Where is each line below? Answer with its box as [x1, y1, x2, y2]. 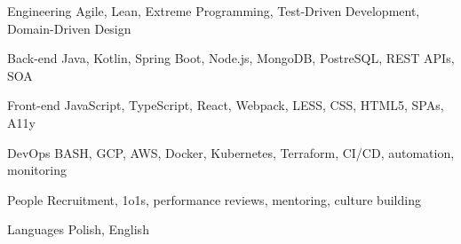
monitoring [7, 161, 67, 179]
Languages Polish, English [7, 220, 149, 239]
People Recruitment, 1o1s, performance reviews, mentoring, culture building [7, 190, 421, 209]
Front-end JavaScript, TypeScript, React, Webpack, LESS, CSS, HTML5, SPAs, [7, 96, 444, 114]
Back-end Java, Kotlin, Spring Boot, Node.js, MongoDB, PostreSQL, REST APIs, [7, 49, 455, 67]
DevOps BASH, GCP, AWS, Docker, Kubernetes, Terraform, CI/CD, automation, [7, 143, 455, 161]
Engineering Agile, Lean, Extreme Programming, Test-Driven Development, [7, 2, 420, 20]
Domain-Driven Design [7, 19, 131, 37]
